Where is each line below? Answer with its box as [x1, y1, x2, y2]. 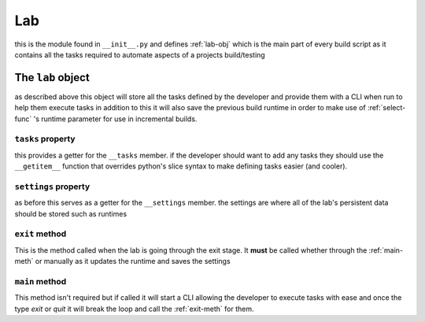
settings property [14, 181, 91, 192]
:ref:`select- [367, 103, 406, 113]
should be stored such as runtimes [14, 209, 128, 218]
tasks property [14, 134, 76, 145]
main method [14, 276, 67, 287]
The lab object [14, 71, 90, 84]
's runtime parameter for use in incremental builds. [33, 114, 198, 124]
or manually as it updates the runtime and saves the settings [35, 257, 231, 266]
